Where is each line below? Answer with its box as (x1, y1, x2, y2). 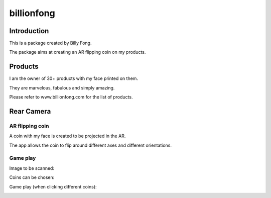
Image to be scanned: (9, 165, 55, 171)
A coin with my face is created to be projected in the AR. (9, 133, 126, 139)
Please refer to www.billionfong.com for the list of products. (9, 94, 133, 100)
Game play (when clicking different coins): (9, 183, 97, 189)
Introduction (9, 27, 49, 35)
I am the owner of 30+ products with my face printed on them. (9, 75, 138, 81)
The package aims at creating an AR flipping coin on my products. (9, 49, 146, 55)
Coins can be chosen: (9, 174, 55, 180)
